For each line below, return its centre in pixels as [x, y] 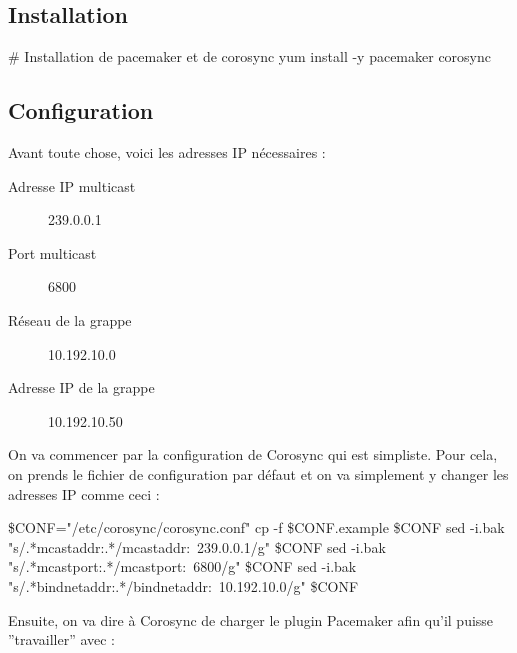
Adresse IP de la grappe [81, 387]
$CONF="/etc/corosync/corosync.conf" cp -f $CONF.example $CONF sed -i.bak [256, 527]
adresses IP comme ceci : [84, 493]
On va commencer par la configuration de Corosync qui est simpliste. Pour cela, [253, 454]
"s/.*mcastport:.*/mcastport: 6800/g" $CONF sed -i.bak [182, 566]
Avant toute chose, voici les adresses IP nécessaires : [167, 152]
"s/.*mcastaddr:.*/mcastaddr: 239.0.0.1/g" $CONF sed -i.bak [197, 546]
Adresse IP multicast [72, 185]
